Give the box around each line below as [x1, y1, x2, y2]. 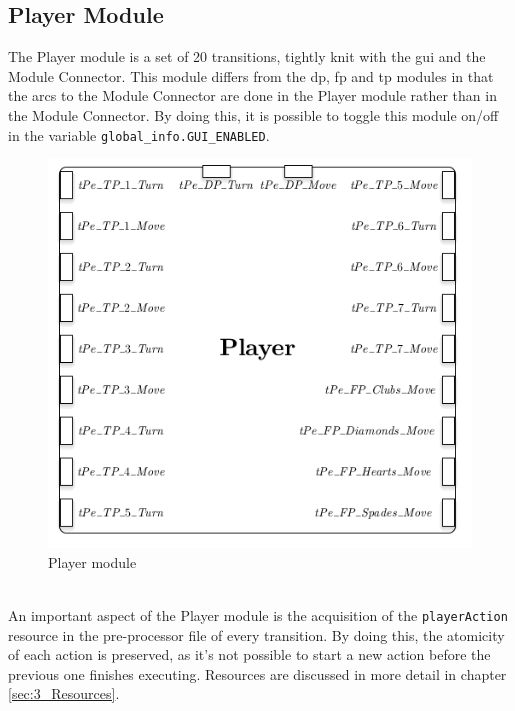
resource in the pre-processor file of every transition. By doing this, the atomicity [8, 624, 505, 645]
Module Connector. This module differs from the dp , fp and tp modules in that [8, 65, 494, 86]
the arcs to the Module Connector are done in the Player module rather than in [8, 85, 497, 106]
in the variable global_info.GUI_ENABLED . [8, 124, 270, 145]
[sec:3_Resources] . [8, 683, 120, 704]
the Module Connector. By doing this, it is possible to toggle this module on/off [8, 104, 499, 125]
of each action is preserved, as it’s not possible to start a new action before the [8, 644, 491, 665]
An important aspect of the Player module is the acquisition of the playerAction [8, 605, 508, 626]
